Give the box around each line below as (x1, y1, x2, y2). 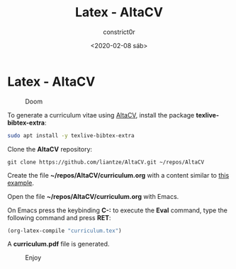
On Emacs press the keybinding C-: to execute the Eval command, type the (7, 206, 228, 214)
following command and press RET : (7, 213, 111, 222)
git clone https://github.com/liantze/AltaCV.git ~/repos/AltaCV (7, 159, 204, 166)
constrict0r (102, 28, 136, 36)
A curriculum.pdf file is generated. (7, 240, 110, 248)
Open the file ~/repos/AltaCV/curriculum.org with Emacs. (7, 192, 179, 200)
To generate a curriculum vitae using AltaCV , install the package (7, 110, 195, 119)
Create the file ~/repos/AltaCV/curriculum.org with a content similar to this (7, 171, 230, 179)
